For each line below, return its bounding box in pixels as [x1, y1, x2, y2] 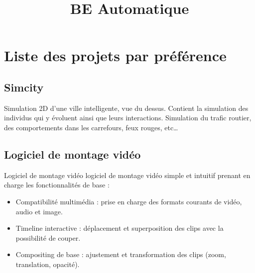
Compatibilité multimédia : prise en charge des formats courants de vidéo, [15, 196, 242, 206]
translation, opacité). [15, 259, 80, 269]
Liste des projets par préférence [4, 45, 227, 66]
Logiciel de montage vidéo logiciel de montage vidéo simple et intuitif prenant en [4, 170, 251, 180]
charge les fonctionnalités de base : [4, 180, 110, 190]
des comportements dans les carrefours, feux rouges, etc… [4, 122, 178, 132]
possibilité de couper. [15, 232, 81, 243]
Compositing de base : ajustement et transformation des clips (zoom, [15, 249, 226, 260]
